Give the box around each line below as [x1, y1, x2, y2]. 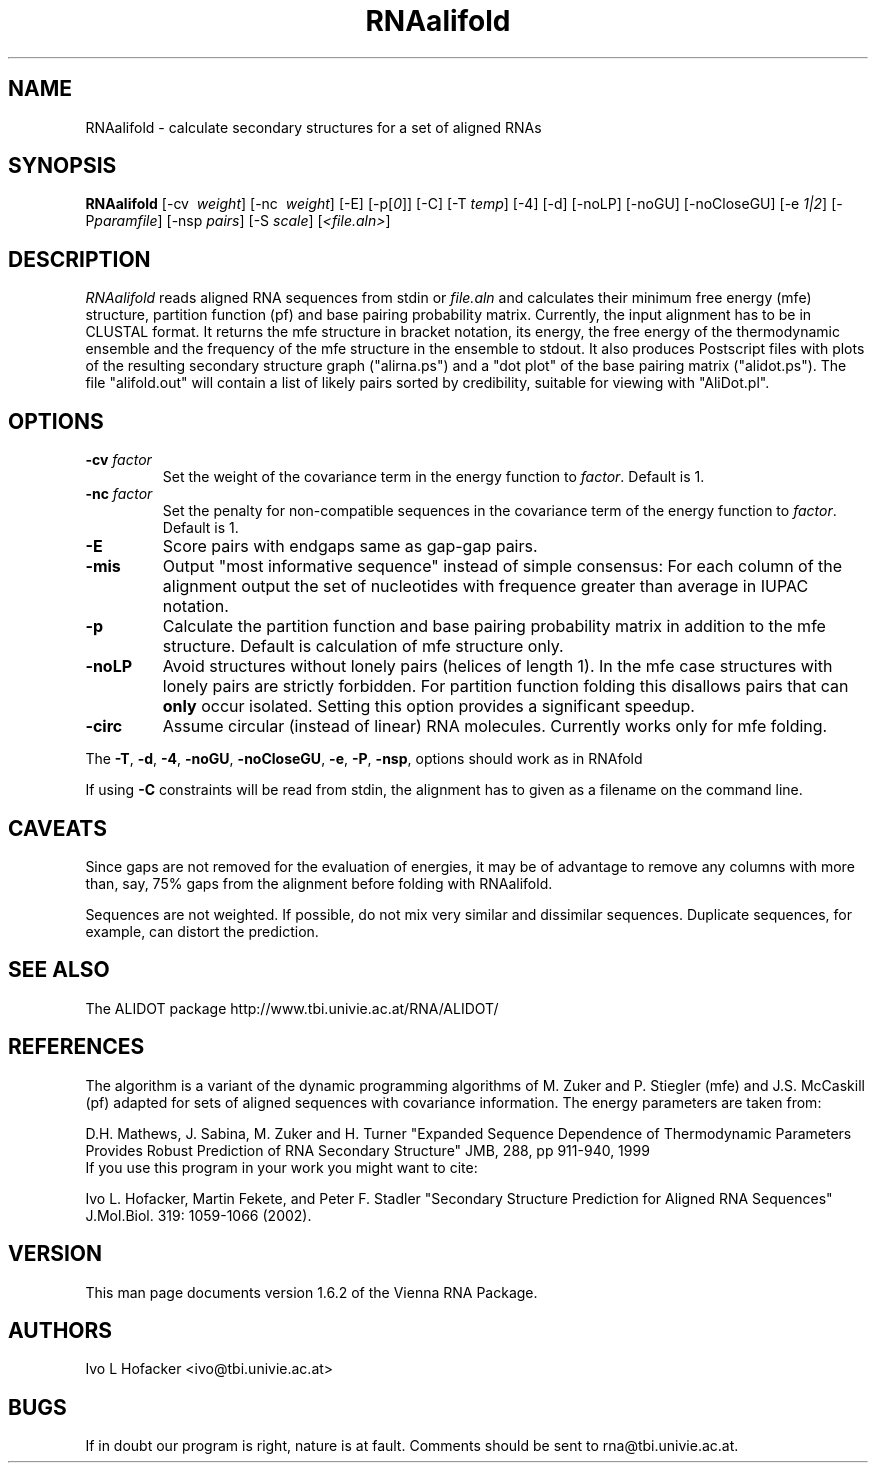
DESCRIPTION [8, 246, 151, 272]
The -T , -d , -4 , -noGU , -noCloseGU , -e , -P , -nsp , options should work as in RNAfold [85, 750, 643, 768]
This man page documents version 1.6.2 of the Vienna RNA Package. [85, 1283, 538, 1301]
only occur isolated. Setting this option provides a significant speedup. [162, 696, 695, 717]
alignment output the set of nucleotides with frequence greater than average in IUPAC [162, 576, 809, 597]
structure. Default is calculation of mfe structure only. [162, 636, 564, 657]
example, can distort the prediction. [85, 922, 319, 940]
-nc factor [85, 485, 153, 503]
